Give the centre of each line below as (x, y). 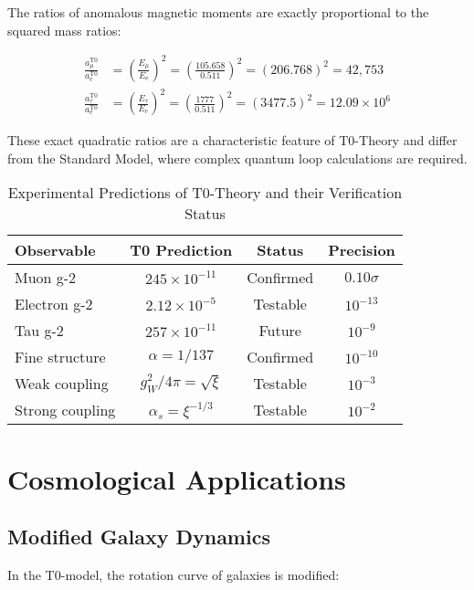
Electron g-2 (54, 304)
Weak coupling (62, 384)
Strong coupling (65, 410)
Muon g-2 (46, 278)
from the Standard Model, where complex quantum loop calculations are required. (237, 158)
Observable (55, 250)
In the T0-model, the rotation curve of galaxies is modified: (174, 575)
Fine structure (60, 357)
